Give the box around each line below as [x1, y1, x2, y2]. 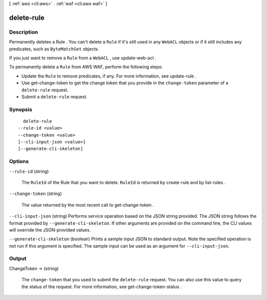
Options [9, 158, 29, 165]
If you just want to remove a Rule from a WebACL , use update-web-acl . [9, 55, 157, 61]
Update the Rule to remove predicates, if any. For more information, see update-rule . [21, 73, 197, 79]
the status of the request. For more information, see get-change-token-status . [21, 284, 182, 290]
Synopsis [9, 106, 32, 113]
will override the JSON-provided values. [9, 227, 91, 233]
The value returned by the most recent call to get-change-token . [21, 202, 154, 208]
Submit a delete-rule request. [21, 94, 88, 100]
